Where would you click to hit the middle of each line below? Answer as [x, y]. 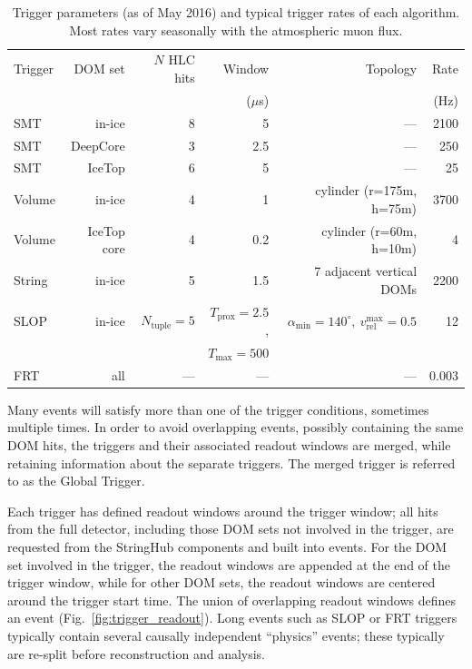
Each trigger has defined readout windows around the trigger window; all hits [223, 511]
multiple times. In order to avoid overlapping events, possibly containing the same [236, 427]
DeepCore [98, 145]
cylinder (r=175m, [366, 190]
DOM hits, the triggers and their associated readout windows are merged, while [229, 444]
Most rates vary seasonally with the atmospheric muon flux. [236, 30]
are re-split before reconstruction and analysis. [137, 653]
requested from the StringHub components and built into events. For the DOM [227, 546]
